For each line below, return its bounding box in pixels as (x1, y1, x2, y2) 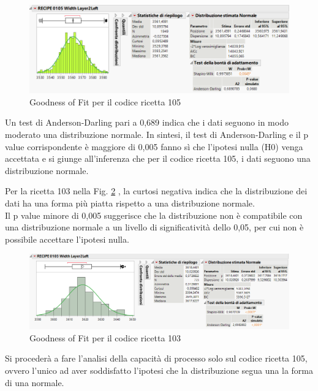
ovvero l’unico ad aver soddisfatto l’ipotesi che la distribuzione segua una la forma (5, 364, 314, 377)
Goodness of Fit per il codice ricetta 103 (29, 331, 181, 344)
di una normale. (5, 376, 64, 389)
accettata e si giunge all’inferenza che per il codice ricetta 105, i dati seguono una (5, 152, 311, 165)
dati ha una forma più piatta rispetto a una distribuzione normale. (5, 196, 255, 209)
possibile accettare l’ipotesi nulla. (5, 232, 129, 245)
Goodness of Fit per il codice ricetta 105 (29, 95, 181, 108)
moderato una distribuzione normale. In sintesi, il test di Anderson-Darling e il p (5, 127, 309, 140)
